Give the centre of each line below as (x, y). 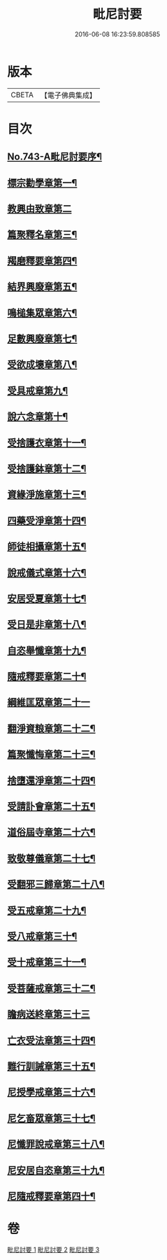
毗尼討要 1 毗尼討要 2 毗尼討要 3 (53, 1249)
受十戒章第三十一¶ (47, 962)
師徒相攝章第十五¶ (47, 547)
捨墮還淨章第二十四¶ (51, 780)
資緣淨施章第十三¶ (47, 495)
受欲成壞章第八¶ (42, 365)
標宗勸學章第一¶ (42, 183)
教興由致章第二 (39, 209)
